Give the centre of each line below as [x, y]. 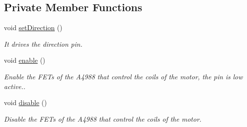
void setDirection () [33, 27]
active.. [15, 86]
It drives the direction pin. [43, 44]
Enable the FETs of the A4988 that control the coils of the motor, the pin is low [123, 76]
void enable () [25, 60]
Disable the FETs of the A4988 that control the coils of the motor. [103, 118]
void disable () [25, 102]
